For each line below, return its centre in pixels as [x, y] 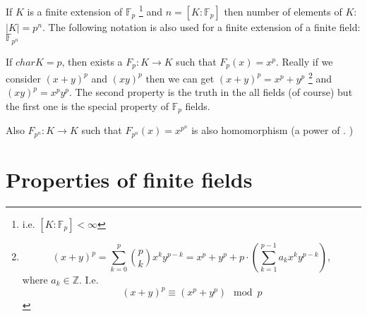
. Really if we [304, 61]
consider [23, 78]
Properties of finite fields [129, 180]
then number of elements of [283, 11]
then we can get [180, 78]
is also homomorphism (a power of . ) [272, 130]
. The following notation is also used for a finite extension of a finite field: [201, 26]
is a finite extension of [75, 11]
